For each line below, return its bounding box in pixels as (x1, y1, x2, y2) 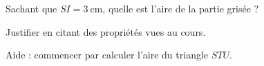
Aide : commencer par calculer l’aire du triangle (6, 47, 209, 62)
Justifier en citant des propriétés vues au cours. (6, 24, 206, 38)
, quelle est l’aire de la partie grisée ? (102, 1, 259, 15)
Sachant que (6, 1, 57, 15)
